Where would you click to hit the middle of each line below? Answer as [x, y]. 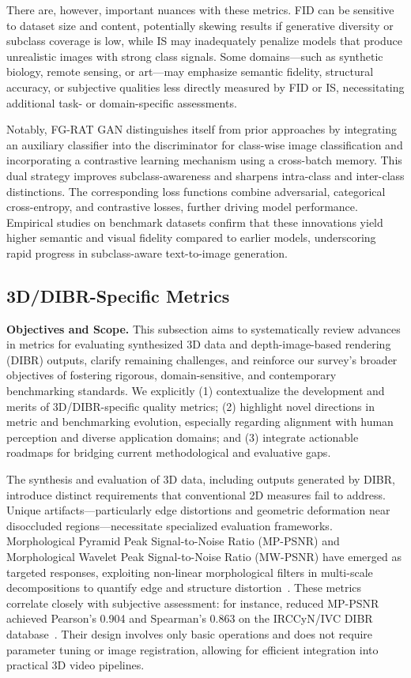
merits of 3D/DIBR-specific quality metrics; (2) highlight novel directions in [190, 406]
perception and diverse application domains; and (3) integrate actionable [183, 437]
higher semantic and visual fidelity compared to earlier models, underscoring [191, 237]
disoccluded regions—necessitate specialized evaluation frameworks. [170, 525]
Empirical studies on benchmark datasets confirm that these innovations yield [195, 222]
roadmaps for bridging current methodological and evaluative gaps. [169, 452]
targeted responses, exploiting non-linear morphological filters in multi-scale [190, 572]
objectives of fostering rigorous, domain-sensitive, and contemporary [172, 375]
